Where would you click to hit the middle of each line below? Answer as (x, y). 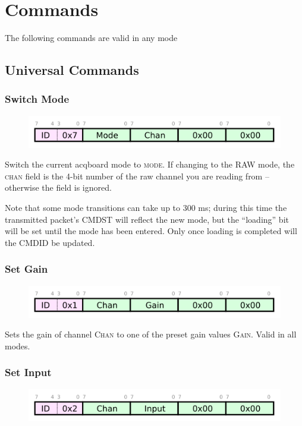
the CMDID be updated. (50, 242)
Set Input (28, 372)
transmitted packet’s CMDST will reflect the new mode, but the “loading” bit (147, 219)
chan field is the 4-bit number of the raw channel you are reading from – (137, 176)
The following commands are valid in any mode (91, 38)
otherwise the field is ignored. (58, 187)
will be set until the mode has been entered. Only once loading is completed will (151, 231)
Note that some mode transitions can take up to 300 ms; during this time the (146, 208)
